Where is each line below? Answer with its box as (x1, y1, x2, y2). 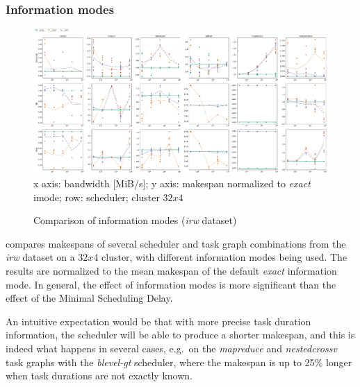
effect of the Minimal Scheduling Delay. (6, 291, 173, 305)
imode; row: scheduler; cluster (33, 189, 160, 204)
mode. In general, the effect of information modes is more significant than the (6, 277, 336, 291)
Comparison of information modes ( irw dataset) (33, 213, 237, 227)
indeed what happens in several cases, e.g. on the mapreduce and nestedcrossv (6, 341, 337, 356)
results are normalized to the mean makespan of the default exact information (6, 264, 337, 278)
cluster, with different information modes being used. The (101, 250, 347, 264)
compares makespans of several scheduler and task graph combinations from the (6, 236, 346, 250)
